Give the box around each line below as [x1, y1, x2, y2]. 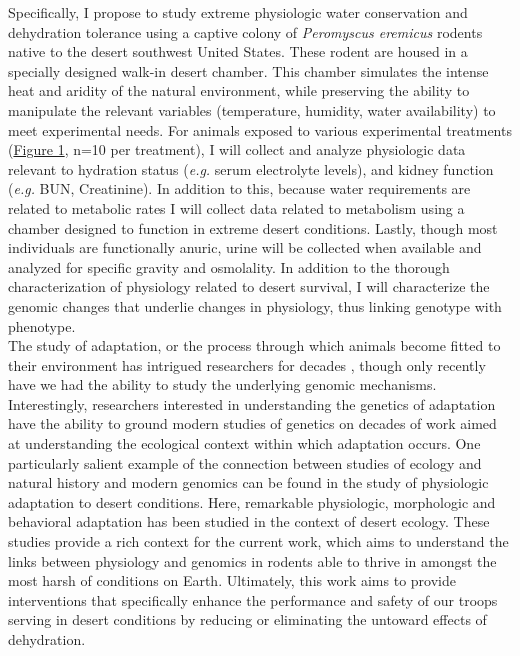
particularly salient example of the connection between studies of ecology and [8, 452, 482, 473]
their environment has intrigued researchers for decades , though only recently [8, 354, 486, 375]
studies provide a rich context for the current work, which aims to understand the [8, 531, 509, 552]
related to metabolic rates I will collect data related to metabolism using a [8, 197, 465, 218]
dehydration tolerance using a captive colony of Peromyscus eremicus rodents [8, 21, 483, 42]
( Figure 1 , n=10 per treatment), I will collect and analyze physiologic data [8, 139, 466, 160]
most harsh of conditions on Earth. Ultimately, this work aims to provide [8, 570, 456, 591]
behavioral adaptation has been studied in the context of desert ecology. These [8, 511, 490, 532]
